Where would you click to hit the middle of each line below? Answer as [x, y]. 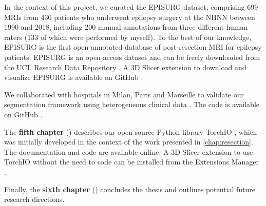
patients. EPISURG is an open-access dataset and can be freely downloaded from [132, 57]
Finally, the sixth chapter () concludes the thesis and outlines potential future [130, 189]
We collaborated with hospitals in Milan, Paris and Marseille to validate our [124, 94]
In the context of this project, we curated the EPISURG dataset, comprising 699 [131, 7]
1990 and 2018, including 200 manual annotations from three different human [126, 27]
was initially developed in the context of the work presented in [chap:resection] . [129, 142]
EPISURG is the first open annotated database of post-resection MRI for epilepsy [133, 47]
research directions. [34, 199]
